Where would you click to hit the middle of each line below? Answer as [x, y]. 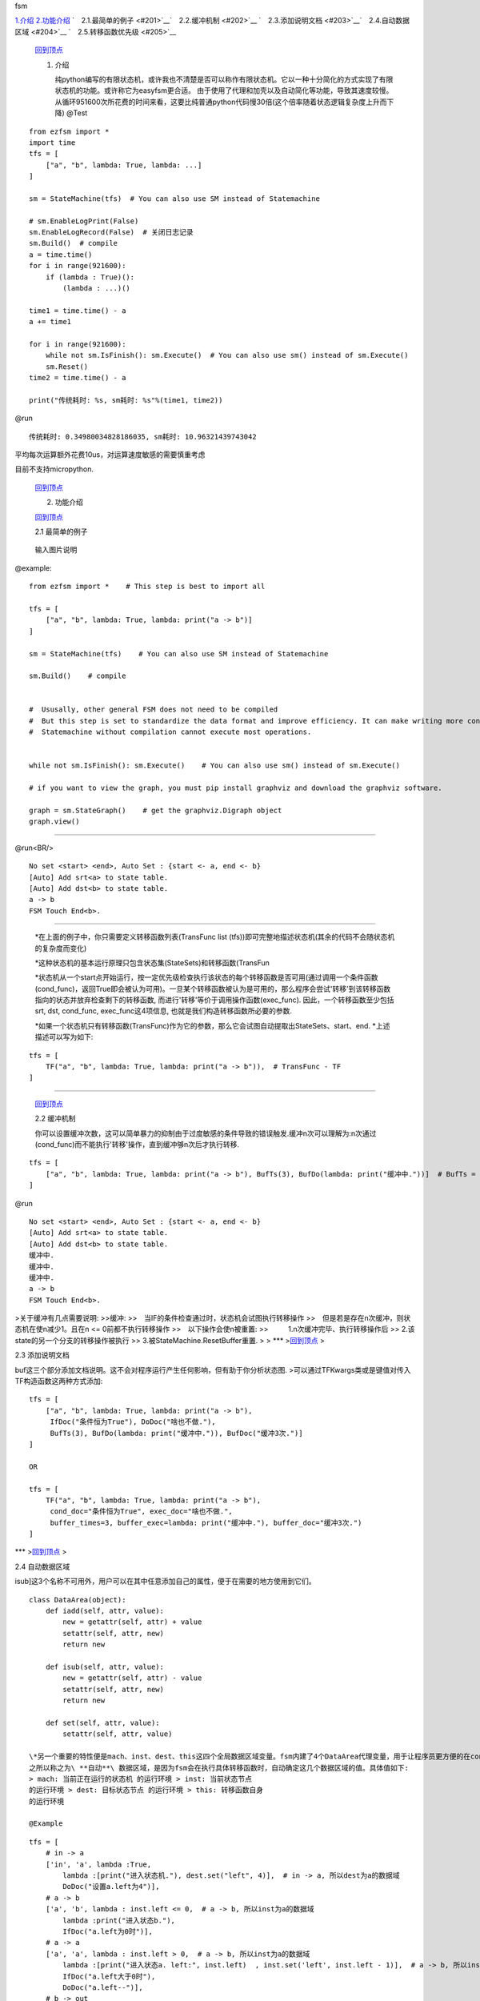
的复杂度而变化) [61, 948]
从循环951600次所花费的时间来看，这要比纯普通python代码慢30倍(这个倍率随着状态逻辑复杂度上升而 [221, 102]
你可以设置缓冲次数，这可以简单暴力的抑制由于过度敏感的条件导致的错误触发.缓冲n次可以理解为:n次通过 [206, 1133]
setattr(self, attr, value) [118, 1734]
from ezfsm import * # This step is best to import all [147, 587]
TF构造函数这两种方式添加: [59, 1381]
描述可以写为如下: [64, 1037]
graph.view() [54, 822]
